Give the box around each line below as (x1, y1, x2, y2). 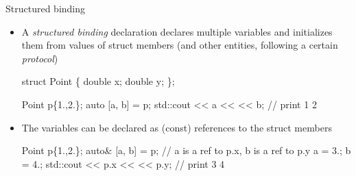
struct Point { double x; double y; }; (21, 74, 175, 88)
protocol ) (21, 51, 58, 65)
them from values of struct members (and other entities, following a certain (21, 38, 338, 52)
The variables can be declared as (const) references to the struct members (21, 120, 332, 134)
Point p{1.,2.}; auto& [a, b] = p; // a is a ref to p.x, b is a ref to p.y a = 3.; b (21, 143, 351, 158)
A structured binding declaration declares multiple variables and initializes (21, 24, 333, 38)
